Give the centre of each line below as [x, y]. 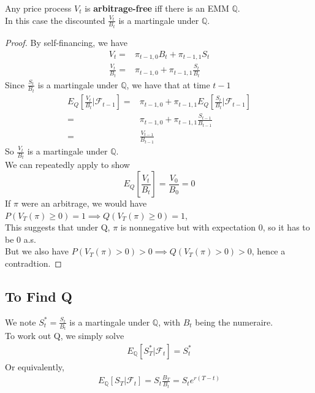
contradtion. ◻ [33, 263]
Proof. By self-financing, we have [66, 43]
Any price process [38, 8]
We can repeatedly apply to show [67, 165]
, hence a [268, 251]
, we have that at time [168, 84]
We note [21, 322]
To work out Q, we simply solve [65, 336]
